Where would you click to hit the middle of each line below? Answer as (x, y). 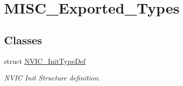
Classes (23, 39)
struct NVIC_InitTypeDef (45, 61)
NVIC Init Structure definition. (52, 78)
